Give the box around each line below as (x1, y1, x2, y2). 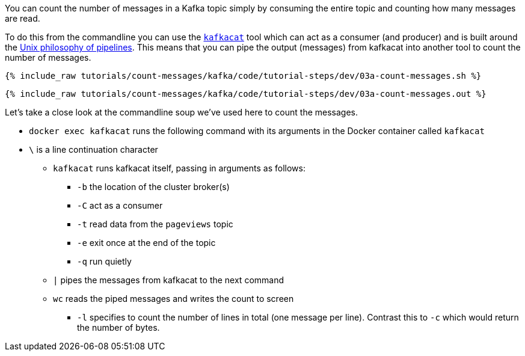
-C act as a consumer (77, 200, 163, 210)
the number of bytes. (77, 322, 160, 333)
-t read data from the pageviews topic (77, 219, 233, 229)
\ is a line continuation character (29, 144, 158, 155)
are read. (5, 13, 40, 23)
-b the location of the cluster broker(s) (77, 182, 230, 192)
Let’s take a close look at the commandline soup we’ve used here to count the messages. (5, 107, 358, 117)
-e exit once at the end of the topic (77, 238, 216, 248)
